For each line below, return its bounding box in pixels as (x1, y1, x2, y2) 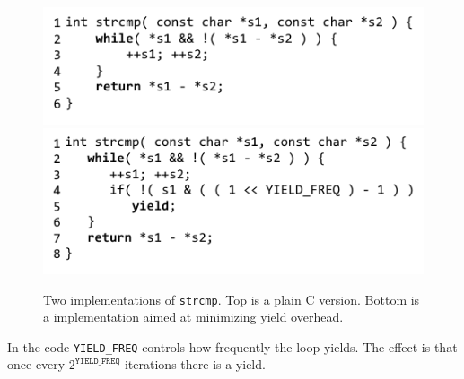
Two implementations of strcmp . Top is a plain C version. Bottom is (43, 289, 420, 308)
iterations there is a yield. (124, 355, 266, 374)
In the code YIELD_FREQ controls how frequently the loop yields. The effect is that (7, 337, 458, 356)
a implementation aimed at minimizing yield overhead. (43, 307, 344, 326)
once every (7, 355, 66, 374)
